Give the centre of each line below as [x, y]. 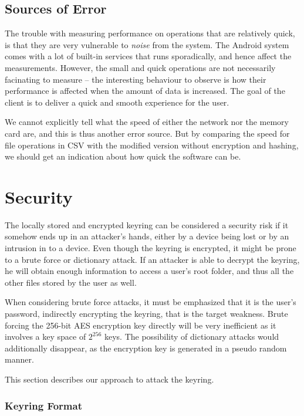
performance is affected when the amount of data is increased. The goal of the [145, 91]
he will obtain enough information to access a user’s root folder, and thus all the [149, 271]
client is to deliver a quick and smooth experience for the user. [117, 102]
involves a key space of [45, 336]
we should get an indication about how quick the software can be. [123, 156]
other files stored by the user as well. [71, 282]
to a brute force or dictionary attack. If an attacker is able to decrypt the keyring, [152, 259]
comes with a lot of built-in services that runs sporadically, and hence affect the [148, 56]
